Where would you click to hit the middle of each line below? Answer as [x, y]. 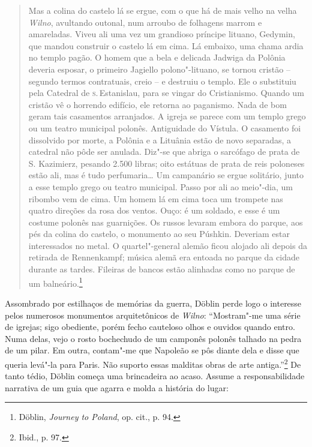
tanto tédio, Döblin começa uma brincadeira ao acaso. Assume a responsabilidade [155, 376]
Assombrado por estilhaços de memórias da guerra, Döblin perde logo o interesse [153, 303]
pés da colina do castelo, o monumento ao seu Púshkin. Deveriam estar [159, 234]
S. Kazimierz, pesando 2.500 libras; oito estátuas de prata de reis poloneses [166, 163]
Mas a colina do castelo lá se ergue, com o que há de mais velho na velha [163, 10]
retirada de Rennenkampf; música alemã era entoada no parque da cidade [164, 257]
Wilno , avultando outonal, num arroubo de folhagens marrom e [145, 22]
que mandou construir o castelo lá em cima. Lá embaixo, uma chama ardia [166, 45]
